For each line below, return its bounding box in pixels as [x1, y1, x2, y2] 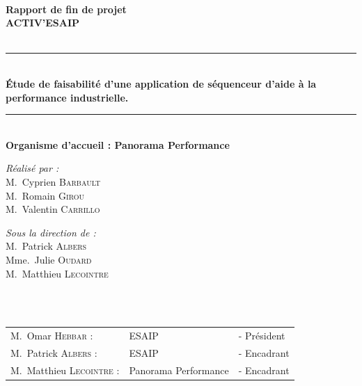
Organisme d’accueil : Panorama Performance [6, 137, 230, 152]
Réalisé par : [6, 161, 59, 175]
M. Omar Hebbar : [10, 328, 93, 343]
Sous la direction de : [6, 225, 96, 239]
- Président [238, 328, 285, 343]
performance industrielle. [6, 90, 129, 104]
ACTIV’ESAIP [6, 15, 80, 30]
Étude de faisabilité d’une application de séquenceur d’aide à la [6, 76, 317, 90]
